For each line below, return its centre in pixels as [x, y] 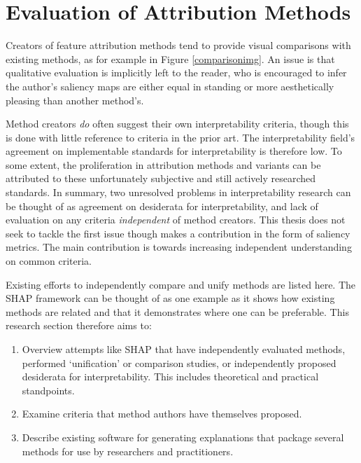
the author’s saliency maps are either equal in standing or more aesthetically [170, 86]
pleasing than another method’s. [75, 100]
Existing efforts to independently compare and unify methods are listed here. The [181, 284]
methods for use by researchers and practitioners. [128, 451]
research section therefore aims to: [79, 325]
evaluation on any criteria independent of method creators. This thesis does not [176, 220]
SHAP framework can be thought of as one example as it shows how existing [170, 298]
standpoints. [48, 390]
